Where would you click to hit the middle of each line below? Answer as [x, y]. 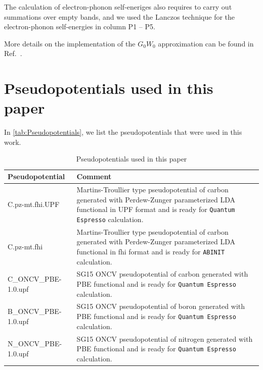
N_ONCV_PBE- [35, 343]
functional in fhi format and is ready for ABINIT [151, 251]
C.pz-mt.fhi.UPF [34, 204]
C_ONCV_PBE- [35, 279]
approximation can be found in [206, 43]
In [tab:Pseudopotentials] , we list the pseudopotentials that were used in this [123, 132]
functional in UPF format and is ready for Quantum [156, 209]
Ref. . [13, 53]
